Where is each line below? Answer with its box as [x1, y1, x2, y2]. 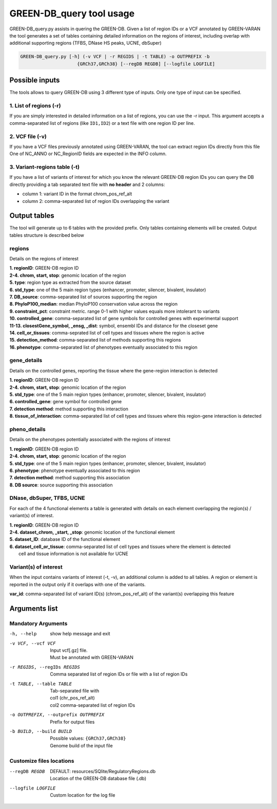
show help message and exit [50, 631, 110, 637]
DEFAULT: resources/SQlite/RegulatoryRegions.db [50, 768, 156, 774]
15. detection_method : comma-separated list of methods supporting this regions [9, 337, 182, 343]
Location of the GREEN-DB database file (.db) [50, 776, 147, 782]
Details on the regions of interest [9, 256, 79, 262]
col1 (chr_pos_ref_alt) [50, 695, 95, 701]
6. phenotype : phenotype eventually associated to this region [9, 467, 141, 474]
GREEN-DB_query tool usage [9, 8, 135, 19]
